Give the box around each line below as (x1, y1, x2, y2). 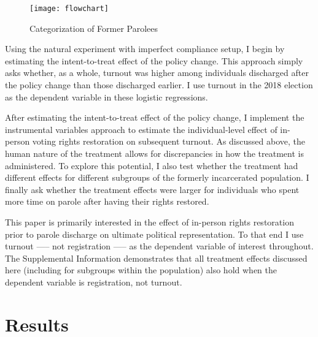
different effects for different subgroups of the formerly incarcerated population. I (5, 171, 309, 184)
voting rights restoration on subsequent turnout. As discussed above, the (32, 135, 305, 148)
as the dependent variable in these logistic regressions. (5, 90, 208, 103)
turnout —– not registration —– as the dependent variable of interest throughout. (5, 240, 314, 252)
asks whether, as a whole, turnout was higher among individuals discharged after (5, 66, 309, 79)
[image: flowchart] (29, 4, 109, 13)
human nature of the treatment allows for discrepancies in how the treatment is (5, 147, 304, 159)
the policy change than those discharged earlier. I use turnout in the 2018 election (5, 78, 313, 91)
